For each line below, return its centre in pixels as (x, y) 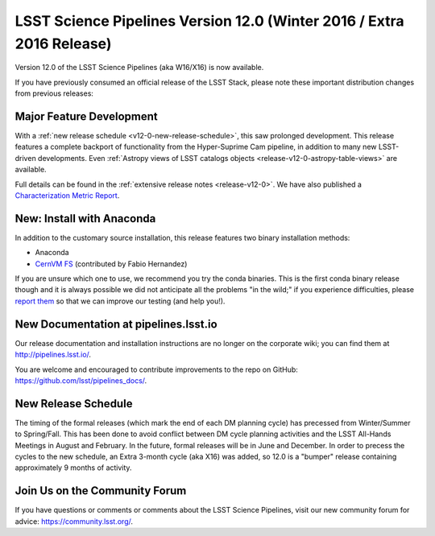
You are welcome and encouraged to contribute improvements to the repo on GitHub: (156, 369)
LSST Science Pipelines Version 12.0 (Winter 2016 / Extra (209, 21)
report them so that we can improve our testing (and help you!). (120, 301)
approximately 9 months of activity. (73, 468)
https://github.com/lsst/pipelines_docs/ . (81, 380)
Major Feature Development (87, 116)
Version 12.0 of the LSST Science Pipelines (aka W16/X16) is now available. (139, 68)
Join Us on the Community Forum (101, 491)
